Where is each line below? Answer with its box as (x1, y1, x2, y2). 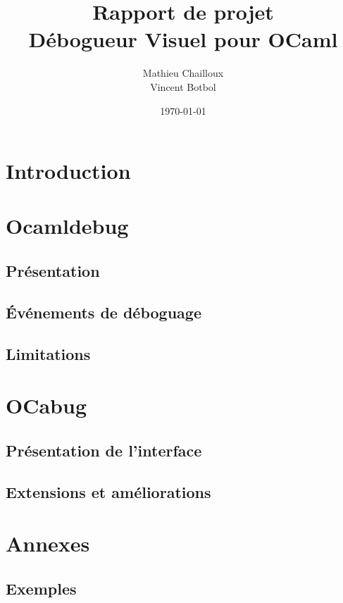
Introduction (6, 156, 131, 185)
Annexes (6, 529, 90, 558)
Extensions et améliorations (6, 480, 211, 502)
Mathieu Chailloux (142, 66, 224, 80)
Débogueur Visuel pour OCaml (28, 25, 338, 54)
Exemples (6, 577, 77, 599)
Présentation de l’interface (6, 439, 202, 461)
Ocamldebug (6, 211, 129, 240)
